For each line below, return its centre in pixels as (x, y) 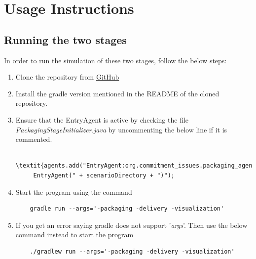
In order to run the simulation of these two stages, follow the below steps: (115, 60)
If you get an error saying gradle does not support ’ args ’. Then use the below (131, 225)
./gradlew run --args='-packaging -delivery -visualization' (132, 251)
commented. (34, 139)
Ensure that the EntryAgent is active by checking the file (102, 119)
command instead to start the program (74, 235)
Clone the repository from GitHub (67, 77)
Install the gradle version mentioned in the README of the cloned (117, 93)
